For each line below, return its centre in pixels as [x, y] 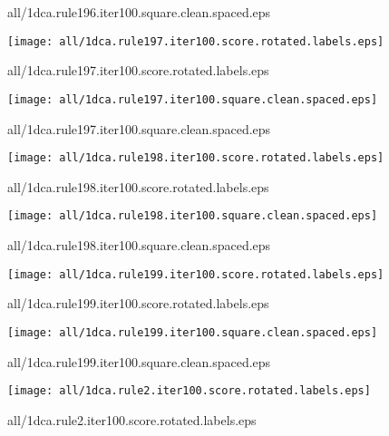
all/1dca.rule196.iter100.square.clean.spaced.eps [139, 12]
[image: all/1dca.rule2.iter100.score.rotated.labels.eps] [189, 391]
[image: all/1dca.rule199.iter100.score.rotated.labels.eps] [196, 274]
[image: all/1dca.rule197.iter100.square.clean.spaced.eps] [193, 99]
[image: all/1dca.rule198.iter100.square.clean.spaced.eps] [193, 216]
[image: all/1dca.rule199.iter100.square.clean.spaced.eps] [193, 332]
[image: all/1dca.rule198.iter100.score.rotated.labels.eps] [196, 158]
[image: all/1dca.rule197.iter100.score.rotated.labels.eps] [196, 41]
